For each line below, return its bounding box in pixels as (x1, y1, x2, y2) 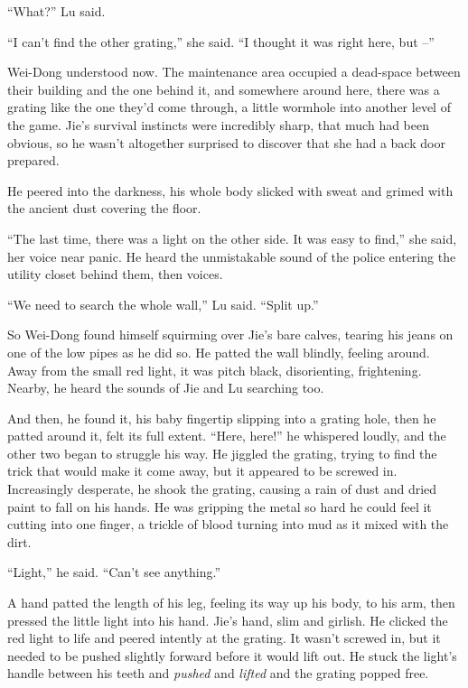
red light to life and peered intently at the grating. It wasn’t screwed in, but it (7, 628, 441, 647)
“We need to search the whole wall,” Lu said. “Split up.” (7, 294, 319, 313)
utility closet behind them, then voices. (7, 265, 223, 284)
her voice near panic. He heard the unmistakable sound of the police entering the (7, 246, 456, 265)
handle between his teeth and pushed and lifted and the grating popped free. (7, 664, 429, 683)
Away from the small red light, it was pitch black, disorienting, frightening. (7, 360, 422, 379)
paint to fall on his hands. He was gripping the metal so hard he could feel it (7, 497, 432, 516)
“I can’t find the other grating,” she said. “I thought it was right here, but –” (7, 32, 435, 51)
